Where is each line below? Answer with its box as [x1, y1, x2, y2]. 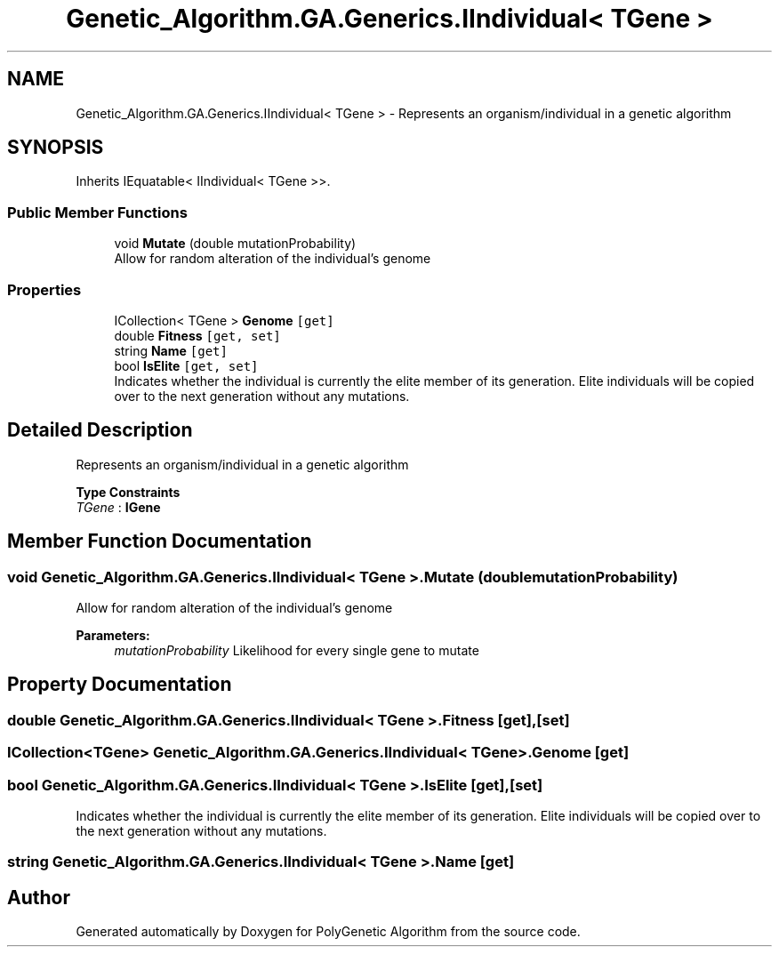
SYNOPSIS [7, 136, 104, 159]
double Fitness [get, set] [114, 327, 281, 343]
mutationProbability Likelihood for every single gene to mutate [114, 643, 479, 658]
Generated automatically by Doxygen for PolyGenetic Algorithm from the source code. [76, 924, 581, 940]
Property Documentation [7, 673, 232, 696]
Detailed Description [7, 419, 193, 442]
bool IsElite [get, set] [114, 357, 259, 373]
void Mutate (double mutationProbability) [114, 236, 357, 252]
